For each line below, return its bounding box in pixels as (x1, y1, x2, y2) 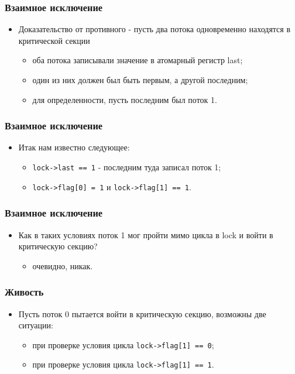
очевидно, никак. (32, 259, 93, 272)
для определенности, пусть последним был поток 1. (32, 93, 217, 105)
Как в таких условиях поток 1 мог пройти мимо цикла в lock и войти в (18, 228, 273, 241)
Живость (5, 284, 44, 299)
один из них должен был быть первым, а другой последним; (32, 74, 248, 85)
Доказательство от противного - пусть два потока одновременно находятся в (18, 23, 291, 35)
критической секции (18, 34, 90, 46)
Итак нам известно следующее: (18, 141, 130, 153)
